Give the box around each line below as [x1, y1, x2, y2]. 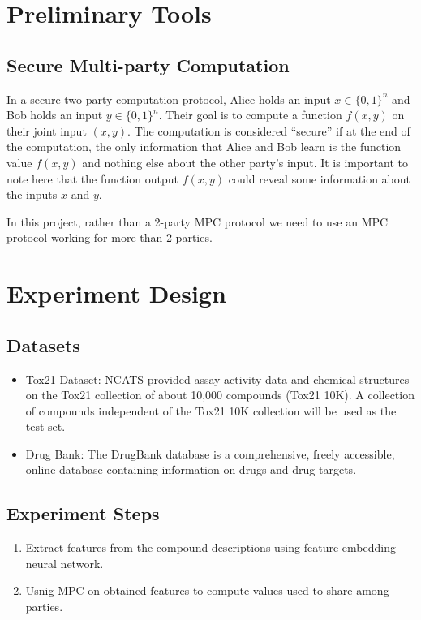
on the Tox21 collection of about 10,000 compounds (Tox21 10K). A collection [25, 386, 415, 403]
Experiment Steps [6, 501, 160, 526]
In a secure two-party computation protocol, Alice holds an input [6, 90, 331, 107]
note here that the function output [6, 170, 179, 187]
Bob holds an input [6, 106, 103, 123]
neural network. [25, 554, 104, 571]
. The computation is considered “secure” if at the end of [127, 122, 410, 139]
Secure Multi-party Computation [6, 52, 290, 77]
